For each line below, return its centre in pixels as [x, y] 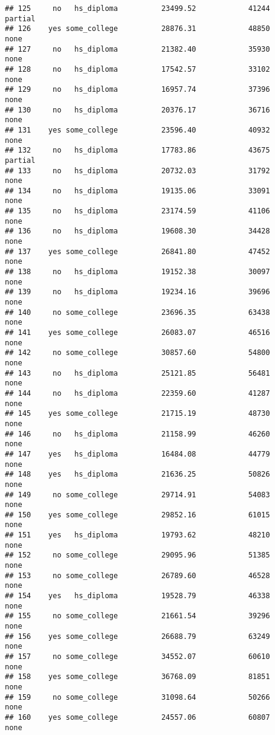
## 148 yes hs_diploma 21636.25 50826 [137, 474]
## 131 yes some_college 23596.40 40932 [137, 130]
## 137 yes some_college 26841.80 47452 [137, 251]
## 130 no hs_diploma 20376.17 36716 [137, 110]
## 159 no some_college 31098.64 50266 [137, 697]
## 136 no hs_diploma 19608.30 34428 [137, 231]
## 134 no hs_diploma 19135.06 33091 [137, 191]
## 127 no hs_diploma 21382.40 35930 [137, 49]
